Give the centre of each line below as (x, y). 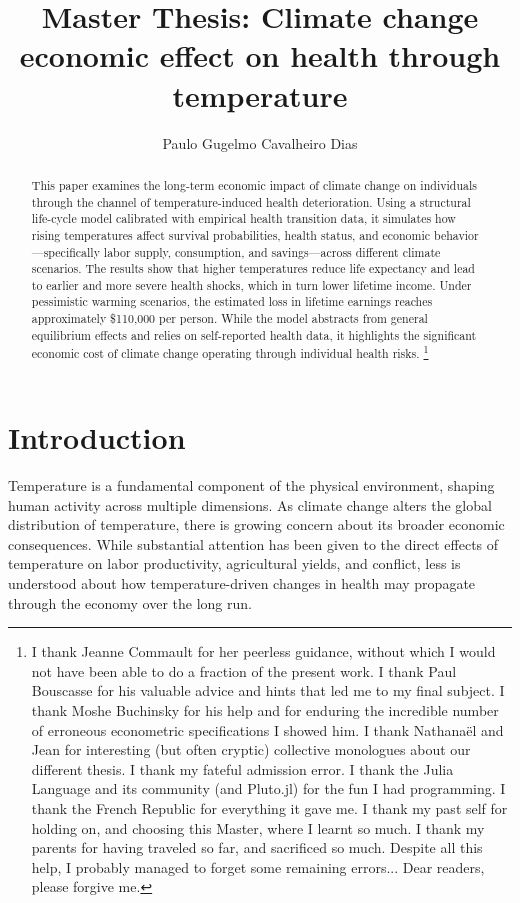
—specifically (65, 251)
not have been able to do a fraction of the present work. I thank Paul (244, 670)
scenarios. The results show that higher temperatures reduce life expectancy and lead (253, 268)
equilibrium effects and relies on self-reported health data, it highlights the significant (254, 334)
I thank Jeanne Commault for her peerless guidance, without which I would (263, 651)
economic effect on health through (260, 55)
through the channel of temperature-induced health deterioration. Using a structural (251, 201)
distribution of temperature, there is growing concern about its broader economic (256, 524)
